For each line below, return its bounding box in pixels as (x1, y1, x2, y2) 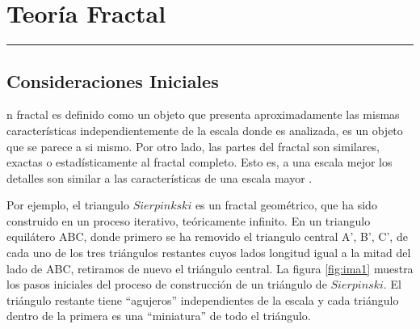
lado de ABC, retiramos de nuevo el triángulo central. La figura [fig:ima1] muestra (6, 259, 414, 276)
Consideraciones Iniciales (6, 68, 219, 93)
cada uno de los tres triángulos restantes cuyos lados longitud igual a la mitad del (6, 244, 411, 261)
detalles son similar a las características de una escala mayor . (6, 169, 313, 186)
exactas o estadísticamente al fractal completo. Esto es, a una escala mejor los (6, 154, 393, 171)
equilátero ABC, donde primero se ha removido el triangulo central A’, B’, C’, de (6, 228, 408, 245)
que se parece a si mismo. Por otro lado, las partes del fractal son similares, (6, 137, 380, 154)
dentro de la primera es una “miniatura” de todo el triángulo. (6, 307, 311, 324)
